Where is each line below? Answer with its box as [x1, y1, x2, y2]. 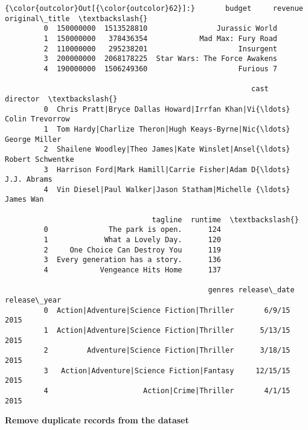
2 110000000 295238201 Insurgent [43, 44, 278, 53]
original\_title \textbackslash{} [5, 14, 148, 23]
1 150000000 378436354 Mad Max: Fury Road [43, 34, 278, 43]
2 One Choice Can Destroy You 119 [43, 245, 221, 254]
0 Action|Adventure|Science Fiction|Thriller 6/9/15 [43, 306, 290, 315]
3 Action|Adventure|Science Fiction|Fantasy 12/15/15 [43, 366, 290, 375]
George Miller [5, 135, 62, 144]
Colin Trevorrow [5, 115, 70, 124]
